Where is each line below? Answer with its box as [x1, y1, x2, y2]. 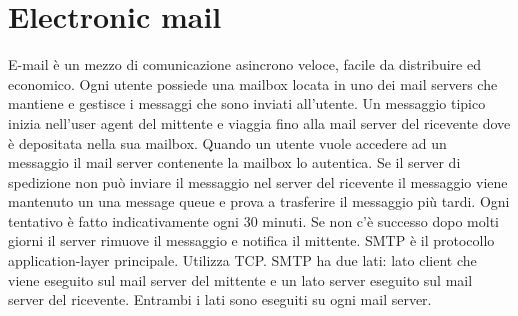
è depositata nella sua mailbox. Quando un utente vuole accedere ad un [8, 132, 447, 153]
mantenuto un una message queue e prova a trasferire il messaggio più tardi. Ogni [8, 191, 510, 212]
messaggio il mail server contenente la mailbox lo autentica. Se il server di [8, 152, 461, 173]
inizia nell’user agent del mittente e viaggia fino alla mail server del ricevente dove [8, 112, 511, 133]
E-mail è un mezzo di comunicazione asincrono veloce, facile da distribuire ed [8, 54, 481, 75]
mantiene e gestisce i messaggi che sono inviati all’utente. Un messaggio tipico [8, 93, 486, 114]
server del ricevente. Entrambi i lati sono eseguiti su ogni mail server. [8, 289, 432, 310]
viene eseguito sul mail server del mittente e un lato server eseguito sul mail [8, 269, 473, 290]
